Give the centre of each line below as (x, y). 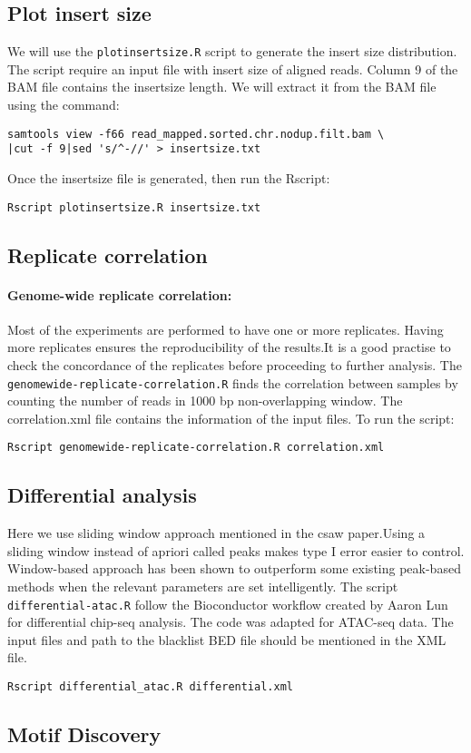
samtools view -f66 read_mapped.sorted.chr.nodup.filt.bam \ (196, 134)
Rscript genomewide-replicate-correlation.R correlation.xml (196, 448)
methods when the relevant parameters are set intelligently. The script (203, 587)
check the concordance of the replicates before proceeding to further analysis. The (235, 364)
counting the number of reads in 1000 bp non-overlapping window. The (205, 401)
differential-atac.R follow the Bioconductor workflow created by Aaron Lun (228, 604)
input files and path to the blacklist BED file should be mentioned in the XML (227, 639)
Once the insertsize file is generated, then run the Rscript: (169, 177)
